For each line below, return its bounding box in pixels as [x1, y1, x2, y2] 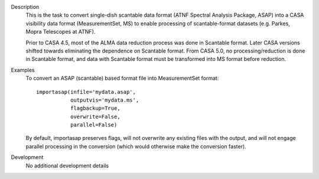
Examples [11, 66, 35, 73]
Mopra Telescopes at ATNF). [25, 28, 96, 35]
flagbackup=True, [70, 105, 121, 112]
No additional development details [25, 162, 109, 169]
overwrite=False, [70, 113, 121, 120]
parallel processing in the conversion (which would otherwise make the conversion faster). [25, 142, 246, 150]
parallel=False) [70, 122, 118, 128]
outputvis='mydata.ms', [70, 96, 139, 103]
